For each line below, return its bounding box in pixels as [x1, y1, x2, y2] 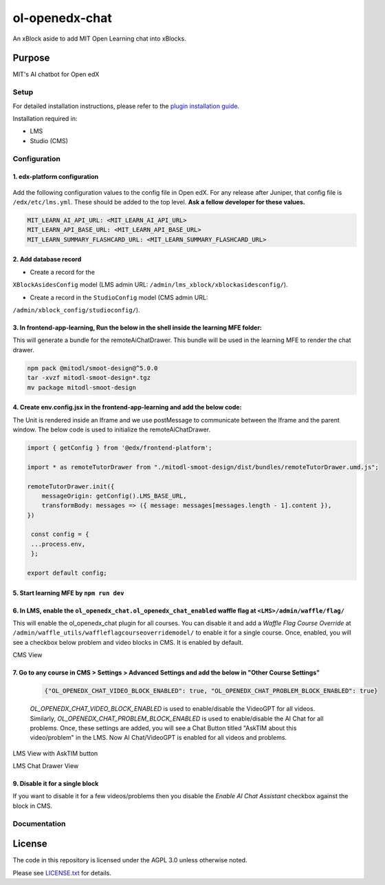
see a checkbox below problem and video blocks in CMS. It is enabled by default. [12, 638, 243, 646]
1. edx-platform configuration [12, 173, 99, 181]
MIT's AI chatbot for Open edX [12, 70, 100, 78]
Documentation [12, 819, 66, 829]
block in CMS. [12, 802, 53, 810]
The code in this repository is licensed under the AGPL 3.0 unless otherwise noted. [12, 856, 247, 864]
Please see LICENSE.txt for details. [12, 868, 111, 877]
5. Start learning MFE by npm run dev [12, 588, 124, 597]
